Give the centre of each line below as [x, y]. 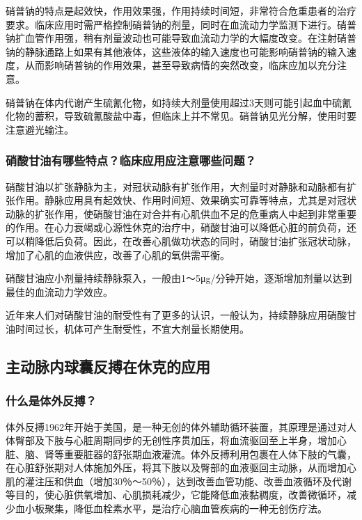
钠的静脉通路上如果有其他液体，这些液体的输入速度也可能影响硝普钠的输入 [176, 51]
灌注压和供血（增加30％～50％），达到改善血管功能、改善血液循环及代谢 [188, 481]
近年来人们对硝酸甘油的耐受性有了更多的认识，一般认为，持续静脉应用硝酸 [176, 315]
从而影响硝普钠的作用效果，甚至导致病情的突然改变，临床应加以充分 [181, 65]
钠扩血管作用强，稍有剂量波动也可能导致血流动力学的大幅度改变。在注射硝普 [181, 38]
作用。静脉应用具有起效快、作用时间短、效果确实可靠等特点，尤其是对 [176, 200]
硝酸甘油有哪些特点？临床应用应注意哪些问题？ [131, 160]
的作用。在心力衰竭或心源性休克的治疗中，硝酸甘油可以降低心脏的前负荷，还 [181, 227]
